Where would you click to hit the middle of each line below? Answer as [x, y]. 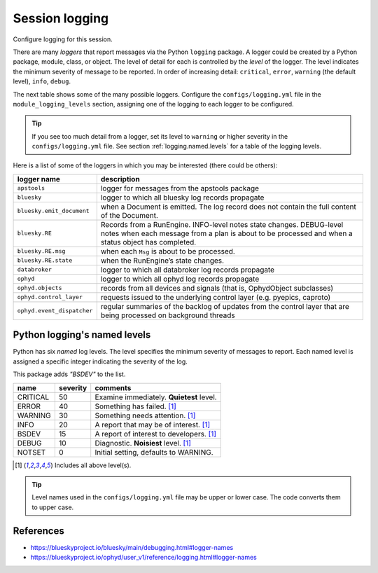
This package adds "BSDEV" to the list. [69, 374]
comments [113, 387]
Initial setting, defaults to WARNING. [154, 452]
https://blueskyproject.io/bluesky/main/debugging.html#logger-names [132, 547]
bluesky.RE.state [45, 260]
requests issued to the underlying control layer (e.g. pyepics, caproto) [216, 297]
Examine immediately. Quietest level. [156, 397]
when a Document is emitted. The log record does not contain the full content [229, 207]
